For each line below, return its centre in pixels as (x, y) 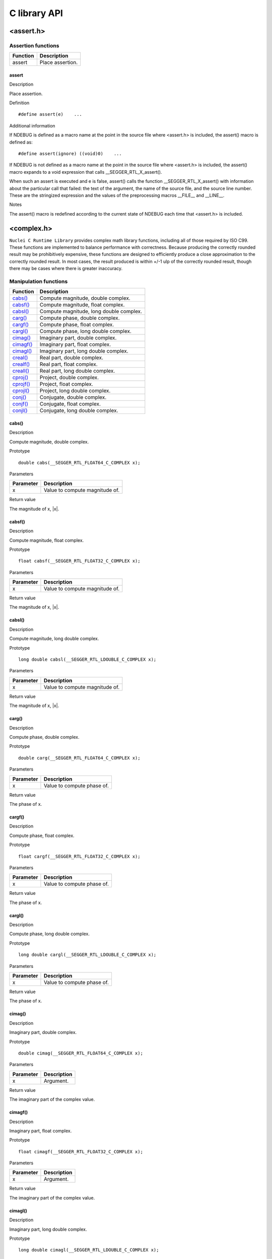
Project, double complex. (69, 378)
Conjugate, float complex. (70, 404)
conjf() (20, 404)
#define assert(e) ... (50, 114)
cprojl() (21, 391)
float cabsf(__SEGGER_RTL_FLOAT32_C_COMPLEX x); (79, 561)
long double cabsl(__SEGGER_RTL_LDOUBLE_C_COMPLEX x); (87, 659)
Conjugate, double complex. (73, 397)
